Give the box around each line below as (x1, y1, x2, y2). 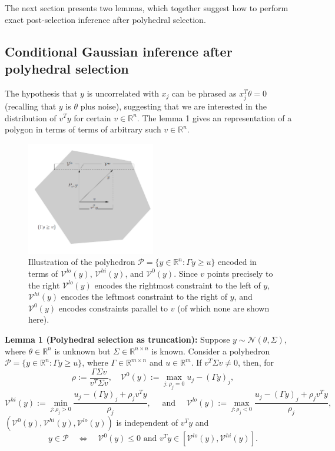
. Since (174, 267, 198, 279)
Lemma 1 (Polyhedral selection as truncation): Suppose (5, 333, 230, 345)
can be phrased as (172, 87, 237, 99)
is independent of (116, 416, 178, 429)
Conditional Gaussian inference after (5, 42, 233, 60)
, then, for (237, 356, 274, 369)
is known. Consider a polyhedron (151, 344, 270, 357)
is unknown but (54, 344, 111, 357)
